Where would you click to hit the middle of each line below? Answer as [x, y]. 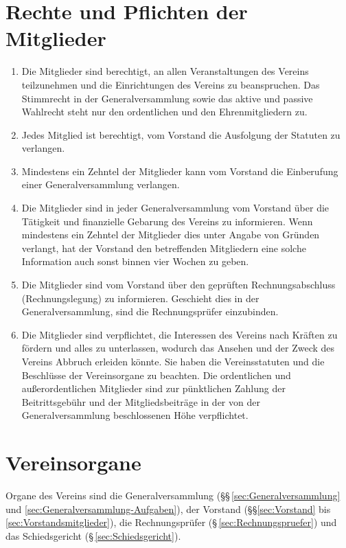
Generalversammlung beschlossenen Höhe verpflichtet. [135, 415]
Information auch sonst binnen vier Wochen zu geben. [135, 261]
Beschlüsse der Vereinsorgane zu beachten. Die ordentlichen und [156, 375]
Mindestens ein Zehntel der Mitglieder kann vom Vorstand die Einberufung [180, 171]
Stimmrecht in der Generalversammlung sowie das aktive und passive [167, 98]
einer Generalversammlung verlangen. [101, 184]
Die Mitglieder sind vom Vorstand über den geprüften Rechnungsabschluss [178, 285]
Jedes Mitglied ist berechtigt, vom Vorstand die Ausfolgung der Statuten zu [181, 134]
